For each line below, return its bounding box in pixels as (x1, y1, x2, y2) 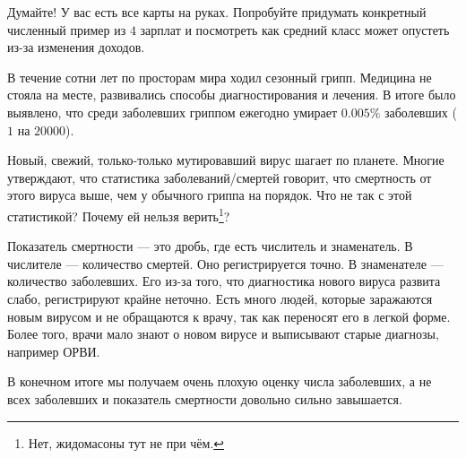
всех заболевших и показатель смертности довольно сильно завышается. (7, 389, 402, 408)
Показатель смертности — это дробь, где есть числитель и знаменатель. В (7, 237, 413, 255)
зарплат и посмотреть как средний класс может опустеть (140, 20, 450, 39)
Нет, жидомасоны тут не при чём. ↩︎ (28, 433, 225, 452)
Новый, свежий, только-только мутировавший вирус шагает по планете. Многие (7, 151, 444, 169)
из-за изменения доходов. (7, 38, 145, 56)
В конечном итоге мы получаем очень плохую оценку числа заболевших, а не (7, 372, 432, 391)
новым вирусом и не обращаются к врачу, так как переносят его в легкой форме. (7, 307, 451, 325)
